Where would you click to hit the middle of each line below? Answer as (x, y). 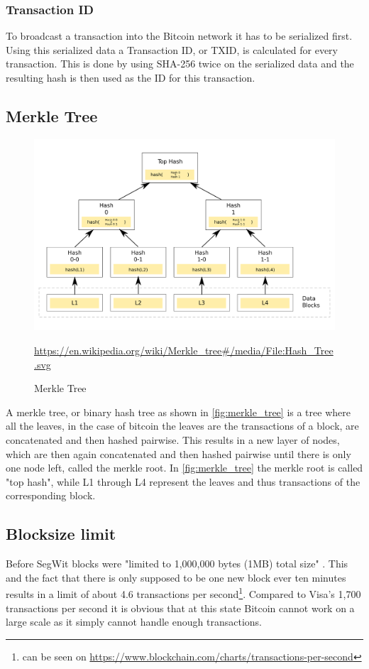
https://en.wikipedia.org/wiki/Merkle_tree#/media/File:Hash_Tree (184, 350)
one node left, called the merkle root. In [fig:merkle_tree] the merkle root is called (184, 468)
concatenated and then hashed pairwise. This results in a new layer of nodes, (173, 439)
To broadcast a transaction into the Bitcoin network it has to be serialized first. (179, 36)
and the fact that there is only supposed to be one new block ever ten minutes (176, 577)
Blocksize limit (61, 534)
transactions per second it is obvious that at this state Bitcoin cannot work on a (180, 608)
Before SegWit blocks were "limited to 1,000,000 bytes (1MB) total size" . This (177, 564)
